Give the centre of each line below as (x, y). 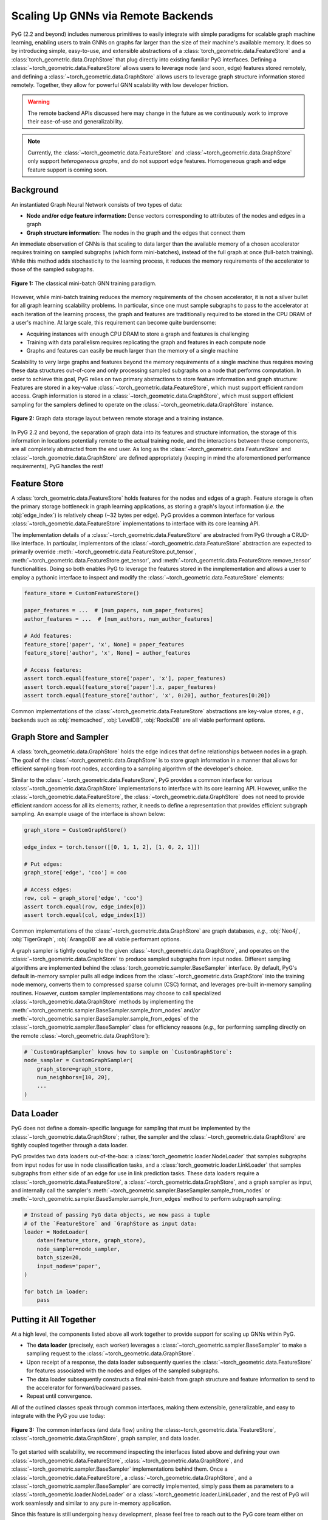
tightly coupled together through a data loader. (70, 1145)
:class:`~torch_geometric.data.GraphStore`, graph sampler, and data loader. (106, 1438)
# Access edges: (48, 890)
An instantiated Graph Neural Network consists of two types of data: (97, 204)
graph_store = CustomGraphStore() (75, 830)
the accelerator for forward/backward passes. (84, 1388)
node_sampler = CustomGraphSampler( (79, 1060)
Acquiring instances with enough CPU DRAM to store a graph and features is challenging (138, 334)
